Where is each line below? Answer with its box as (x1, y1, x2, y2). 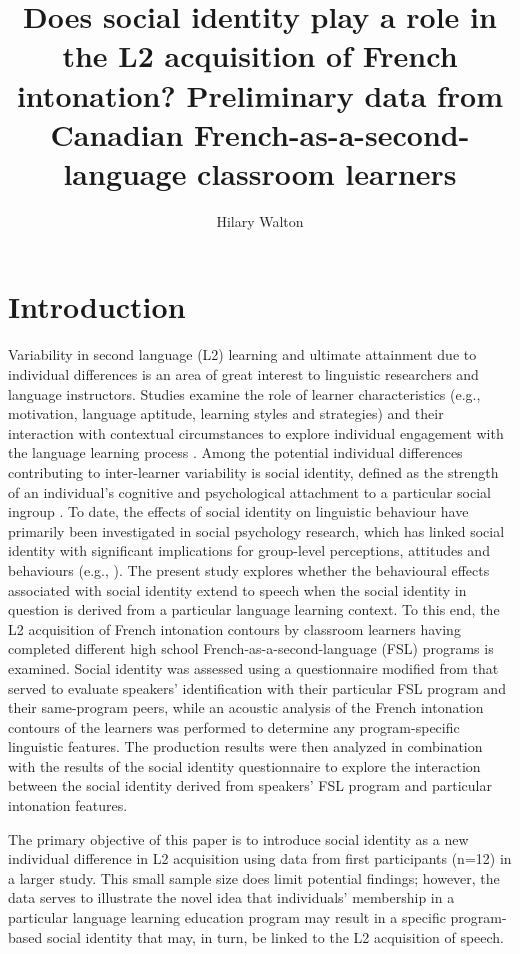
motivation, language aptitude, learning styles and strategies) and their (8, 403, 444, 424)
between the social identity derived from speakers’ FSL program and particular (8, 775, 492, 796)
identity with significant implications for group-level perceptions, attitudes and (8, 540, 490, 561)
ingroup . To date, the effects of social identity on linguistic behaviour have (8, 501, 469, 522)
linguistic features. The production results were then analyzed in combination (8, 736, 483, 757)
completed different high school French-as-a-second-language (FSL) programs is (8, 638, 494, 659)
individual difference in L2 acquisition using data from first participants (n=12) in (8, 848, 512, 869)
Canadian (50, 113, 184, 154)
